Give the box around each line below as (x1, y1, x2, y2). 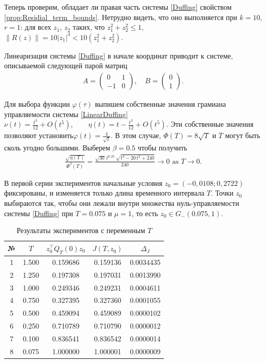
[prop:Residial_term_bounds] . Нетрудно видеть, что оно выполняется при (4, 11, 237, 22)
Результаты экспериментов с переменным (16, 225, 146, 236)
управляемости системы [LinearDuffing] (4, 108, 128, 119)
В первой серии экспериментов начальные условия (4, 177, 162, 188)
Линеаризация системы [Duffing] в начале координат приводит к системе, (4, 50, 233, 61)
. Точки (211, 187, 234, 198)
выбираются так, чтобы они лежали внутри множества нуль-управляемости (4, 197, 239, 208)
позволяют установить (4, 130, 73, 141)
